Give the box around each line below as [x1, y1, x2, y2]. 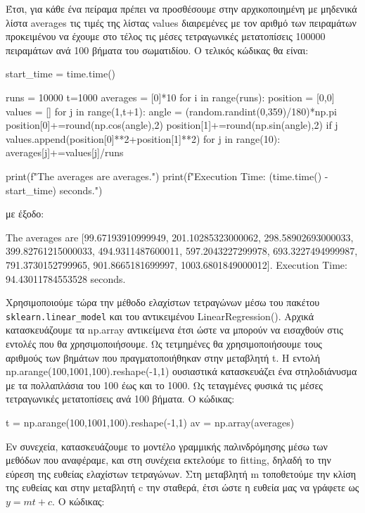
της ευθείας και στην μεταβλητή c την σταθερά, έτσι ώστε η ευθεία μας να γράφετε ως [6, 480, 359, 495]
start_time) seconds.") [6, 182, 103, 197]
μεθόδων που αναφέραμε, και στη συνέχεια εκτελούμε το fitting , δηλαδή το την [6, 452, 331, 467]
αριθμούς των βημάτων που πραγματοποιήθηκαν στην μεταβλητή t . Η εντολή [6, 350, 321, 365]
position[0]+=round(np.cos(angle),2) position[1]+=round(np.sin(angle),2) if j [6, 118, 338, 132]
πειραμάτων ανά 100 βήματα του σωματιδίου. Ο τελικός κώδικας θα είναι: [6, 42, 309, 57]
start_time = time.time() [6, 66, 116, 81]
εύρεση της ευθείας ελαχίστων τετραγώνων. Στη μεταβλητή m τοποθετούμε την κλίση [6, 466, 357, 481]
